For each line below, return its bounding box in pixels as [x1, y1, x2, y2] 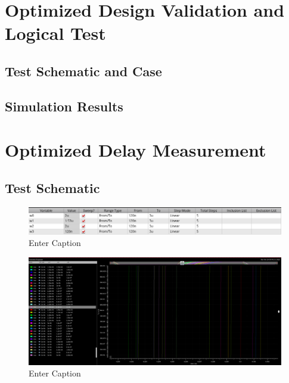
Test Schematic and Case [5, 61, 162, 80]
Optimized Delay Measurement [5, 138, 266, 162]
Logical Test [5, 21, 106, 45]
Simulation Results [5, 96, 123, 115]
